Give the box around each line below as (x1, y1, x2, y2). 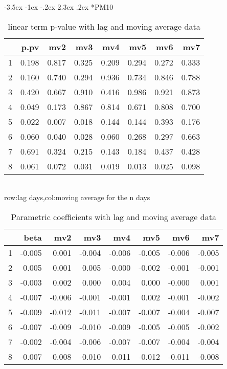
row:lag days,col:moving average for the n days (4, 192, 150, 203)
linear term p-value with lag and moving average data (8, 20, 200, 32)
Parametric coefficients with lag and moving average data (11, 210, 216, 223)
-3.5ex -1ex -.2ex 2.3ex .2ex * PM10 (4, 2, 113, 12)
